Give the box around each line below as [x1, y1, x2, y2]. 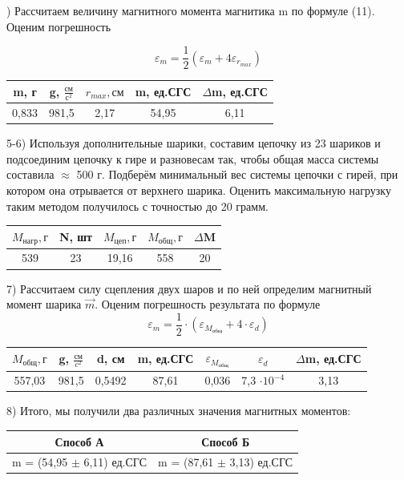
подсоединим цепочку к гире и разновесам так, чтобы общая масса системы [6, 150, 379, 167]
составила [6, 166, 55, 183]
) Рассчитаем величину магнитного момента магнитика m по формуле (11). [6, 2, 375, 18]
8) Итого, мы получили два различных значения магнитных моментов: [6, 402, 351, 419]
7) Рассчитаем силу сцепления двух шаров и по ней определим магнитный [6, 280, 372, 296]
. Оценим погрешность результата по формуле [95, 296, 321, 313]
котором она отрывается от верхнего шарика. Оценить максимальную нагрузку [6, 182, 391, 199]
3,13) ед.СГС [229, 454, 293, 470]
